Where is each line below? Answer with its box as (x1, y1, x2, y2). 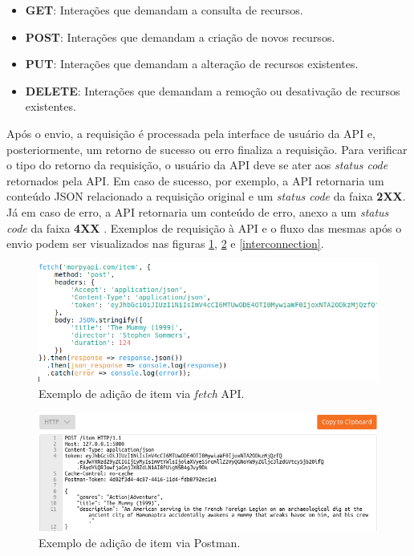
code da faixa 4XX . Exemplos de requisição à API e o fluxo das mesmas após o (6, 219, 402, 236)
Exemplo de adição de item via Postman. (39, 534, 241, 550)
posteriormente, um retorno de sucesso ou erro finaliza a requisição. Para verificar (6, 140, 408, 157)
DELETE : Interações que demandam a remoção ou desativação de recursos (25, 82, 400, 99)
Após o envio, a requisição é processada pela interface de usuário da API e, (6, 124, 375, 141)
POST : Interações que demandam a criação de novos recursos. (25, 28, 335, 45)
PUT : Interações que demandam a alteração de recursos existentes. (25, 55, 359, 72)
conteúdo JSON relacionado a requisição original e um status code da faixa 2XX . (6, 188, 406, 205)
